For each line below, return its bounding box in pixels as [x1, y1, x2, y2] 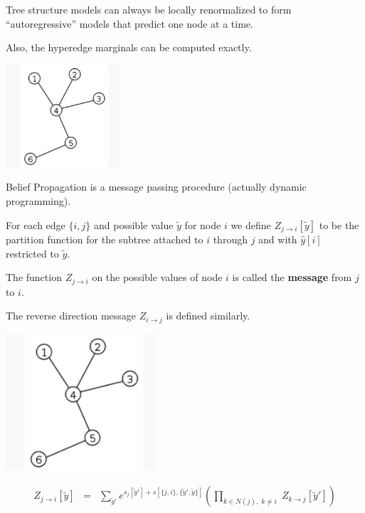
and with [258, 232, 297, 247]
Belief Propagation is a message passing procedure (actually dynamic [6, 179, 307, 194]
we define [231, 217, 271, 232]
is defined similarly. [166, 308, 250, 323]
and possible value [94, 217, 174, 232]
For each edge [6, 217, 65, 232]
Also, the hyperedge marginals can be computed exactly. [6, 40, 252, 55]
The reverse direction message [6, 308, 137, 323]
